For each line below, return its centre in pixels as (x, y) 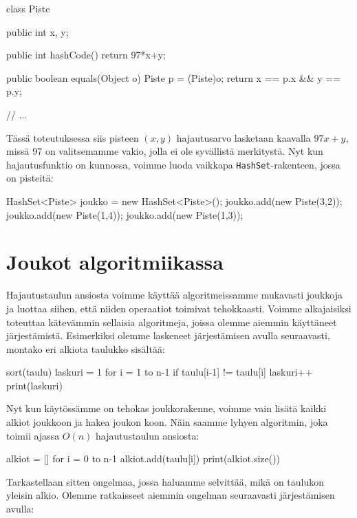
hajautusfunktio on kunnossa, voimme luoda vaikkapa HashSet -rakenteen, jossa (173, 164)
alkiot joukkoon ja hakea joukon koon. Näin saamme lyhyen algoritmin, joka (167, 422)
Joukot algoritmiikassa (115, 262)
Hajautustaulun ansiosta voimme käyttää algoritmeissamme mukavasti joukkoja (174, 295)
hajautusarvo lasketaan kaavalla (244, 137)
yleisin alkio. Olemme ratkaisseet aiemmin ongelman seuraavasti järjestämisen (171, 495)
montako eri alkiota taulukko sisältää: (86, 348)
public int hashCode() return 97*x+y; (86, 55)
